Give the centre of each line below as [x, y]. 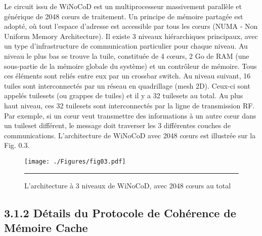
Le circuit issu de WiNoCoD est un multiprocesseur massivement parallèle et [123, 6]
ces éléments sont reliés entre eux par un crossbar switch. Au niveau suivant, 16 [127, 76]
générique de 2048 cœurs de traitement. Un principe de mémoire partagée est [124, 16]
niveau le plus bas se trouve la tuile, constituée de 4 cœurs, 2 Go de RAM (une [127, 55]
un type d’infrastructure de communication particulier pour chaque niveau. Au [126, 46]
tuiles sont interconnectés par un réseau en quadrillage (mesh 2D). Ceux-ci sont [127, 85]
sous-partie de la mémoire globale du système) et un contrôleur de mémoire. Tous [130, 66]
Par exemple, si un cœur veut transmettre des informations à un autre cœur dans [130, 115]
